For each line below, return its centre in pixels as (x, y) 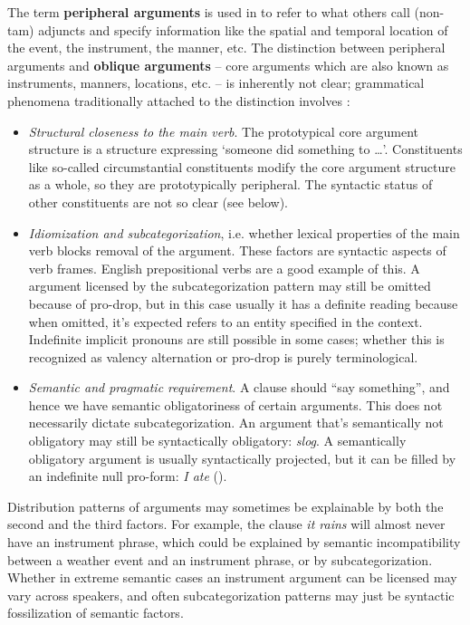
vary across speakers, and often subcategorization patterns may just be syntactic (231, 595)
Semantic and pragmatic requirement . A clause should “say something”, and (239, 387)
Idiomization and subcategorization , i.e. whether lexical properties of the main (244, 232)
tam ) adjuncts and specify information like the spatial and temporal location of (228, 29)
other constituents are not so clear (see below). (158, 202)
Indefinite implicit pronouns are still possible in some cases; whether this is (236, 339)
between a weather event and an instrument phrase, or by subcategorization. (220, 559)
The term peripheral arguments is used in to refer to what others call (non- (226, 12)
